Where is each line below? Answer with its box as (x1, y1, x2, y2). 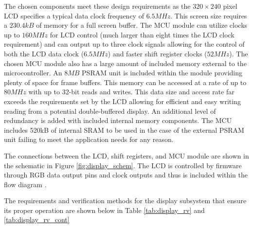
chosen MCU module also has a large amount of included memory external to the (4, 58, 247, 68)
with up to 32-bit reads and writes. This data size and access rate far (28, 87, 235, 97)
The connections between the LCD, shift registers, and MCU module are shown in (4, 150, 249, 160)
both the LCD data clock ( (4, 48, 84, 58)
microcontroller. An (4, 68, 62, 78)
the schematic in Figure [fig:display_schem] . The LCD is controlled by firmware (4, 160, 242, 170)
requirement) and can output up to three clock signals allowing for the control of (4, 39, 245, 49)
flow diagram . (4, 179, 47, 189)
